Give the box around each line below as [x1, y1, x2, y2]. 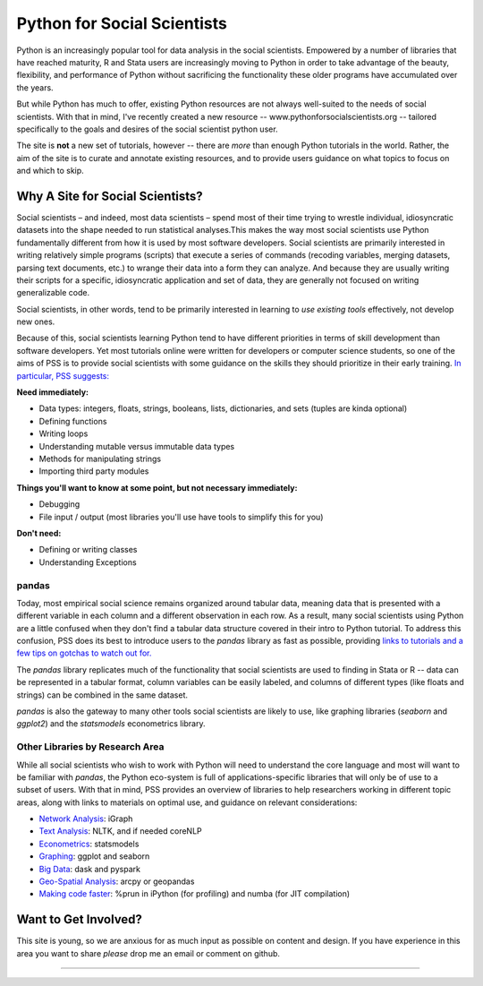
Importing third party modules [38, 466, 149, 476]
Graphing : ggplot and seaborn [38, 851, 150, 862]
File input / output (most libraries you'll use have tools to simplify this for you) [38, 511, 324, 522]
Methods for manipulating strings [38, 453, 162, 464]
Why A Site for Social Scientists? [16, 188, 203, 203]
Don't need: [16, 527, 62, 538]
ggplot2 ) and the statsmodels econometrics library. [16, 718, 206, 729]
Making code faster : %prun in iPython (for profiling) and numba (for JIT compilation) [38, 888, 351, 899]
